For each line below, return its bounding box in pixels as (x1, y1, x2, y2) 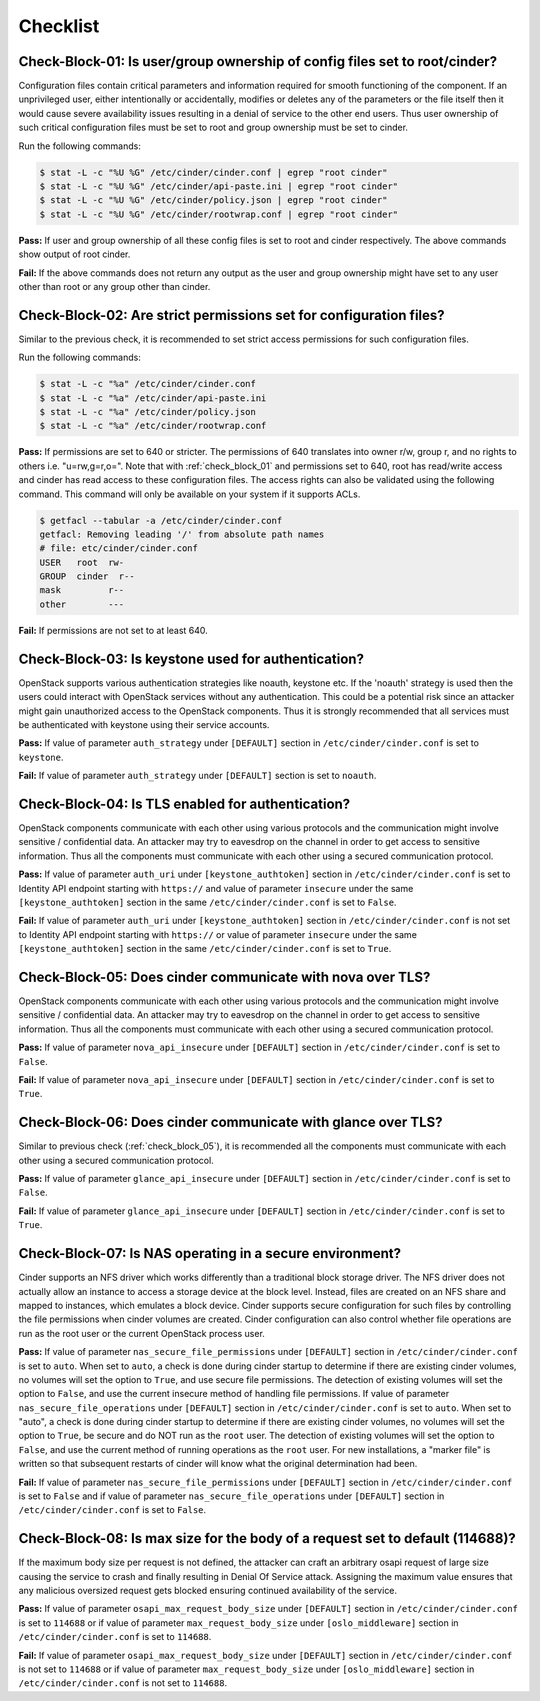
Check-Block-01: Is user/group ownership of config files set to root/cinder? (18, 53, 498, 70)
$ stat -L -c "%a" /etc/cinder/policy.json (39, 406, 257, 417)
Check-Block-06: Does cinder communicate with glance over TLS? (18, 1114, 444, 1131)
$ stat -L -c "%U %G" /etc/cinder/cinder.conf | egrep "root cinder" (39, 166, 388, 178)
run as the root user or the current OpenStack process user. (18, 1327, 265, 1339)
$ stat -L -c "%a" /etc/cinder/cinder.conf (39, 378, 257, 390)
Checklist (18, 15, 100, 37)
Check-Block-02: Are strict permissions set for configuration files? (18, 306, 445, 324)
